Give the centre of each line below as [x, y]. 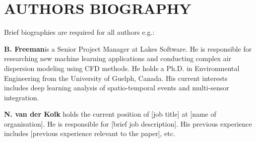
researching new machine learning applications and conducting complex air [118, 58]
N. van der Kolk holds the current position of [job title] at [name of [110, 114]
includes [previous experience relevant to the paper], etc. [90, 133]
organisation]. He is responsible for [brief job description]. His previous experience [128, 123]
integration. [22, 97]
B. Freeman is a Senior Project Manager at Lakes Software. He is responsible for [128, 48]
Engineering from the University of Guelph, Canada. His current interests [116, 78]
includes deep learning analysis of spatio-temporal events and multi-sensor [117, 88]
